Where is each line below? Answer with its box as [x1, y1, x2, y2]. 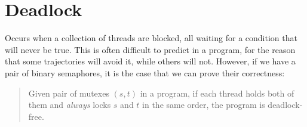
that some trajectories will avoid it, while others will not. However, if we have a [5, 55, 296, 67]
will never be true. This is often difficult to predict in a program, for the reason [5, 43, 296, 55]
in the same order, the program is [142, 98, 265, 111]
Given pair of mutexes [28, 86, 109, 99]
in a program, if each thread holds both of [140, 86, 294, 99]
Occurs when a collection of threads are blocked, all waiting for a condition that [5, 32, 297, 44]
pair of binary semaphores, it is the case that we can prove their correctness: [5, 66, 285, 79]
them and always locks [28, 98, 111, 111]
